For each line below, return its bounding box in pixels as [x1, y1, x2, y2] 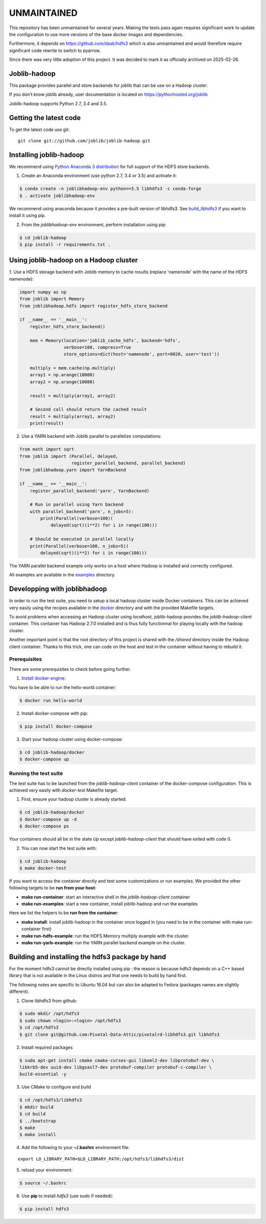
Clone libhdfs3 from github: [21, 998, 77, 1004]
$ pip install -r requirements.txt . [19, 242, 111, 247]
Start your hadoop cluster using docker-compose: [21, 736, 123, 742]
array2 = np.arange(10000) [30, 379, 96, 385]
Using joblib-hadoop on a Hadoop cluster [9, 256, 138, 264]
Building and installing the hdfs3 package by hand [9, 952, 166, 961]
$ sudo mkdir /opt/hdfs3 [19, 1011, 80, 1017]
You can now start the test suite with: [21, 845, 97, 851]
